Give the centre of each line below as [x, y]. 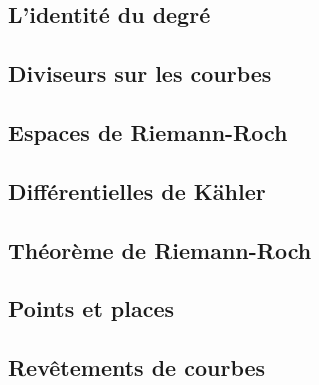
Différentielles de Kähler [137, 190]
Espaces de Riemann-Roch [148, 131]
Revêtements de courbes [137, 367]
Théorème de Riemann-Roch [160, 249]
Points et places [91, 308]
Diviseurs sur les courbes [140, 73]
